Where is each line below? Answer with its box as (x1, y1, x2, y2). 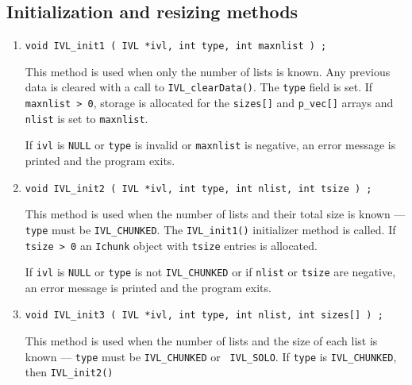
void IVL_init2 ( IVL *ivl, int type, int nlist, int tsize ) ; (25, 183, 372, 194)
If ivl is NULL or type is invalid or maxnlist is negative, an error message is (25, 137, 396, 153)
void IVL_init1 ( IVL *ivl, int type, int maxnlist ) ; (25, 40, 327, 52)
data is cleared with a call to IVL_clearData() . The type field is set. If (25, 79, 373, 95)
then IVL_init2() (25, 364, 114, 380)
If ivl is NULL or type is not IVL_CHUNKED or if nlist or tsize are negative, (25, 264, 396, 280)
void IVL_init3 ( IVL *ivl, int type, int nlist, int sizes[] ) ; (25, 310, 383, 321)
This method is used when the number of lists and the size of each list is (25, 333, 378, 349)
